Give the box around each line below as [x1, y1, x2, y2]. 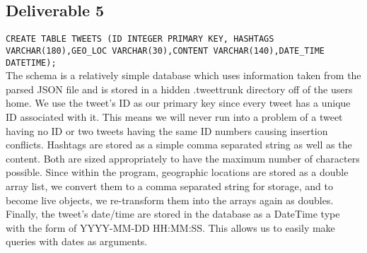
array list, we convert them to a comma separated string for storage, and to [6, 178, 333, 193]
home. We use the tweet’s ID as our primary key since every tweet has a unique [6, 95, 351, 110]
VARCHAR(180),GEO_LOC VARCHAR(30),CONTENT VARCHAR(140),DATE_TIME [6, 45, 325, 56]
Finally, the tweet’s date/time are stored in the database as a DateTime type [6, 206, 340, 221]
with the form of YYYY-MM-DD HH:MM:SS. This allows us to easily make [6, 220, 335, 235]
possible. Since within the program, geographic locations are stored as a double [6, 165, 349, 180]
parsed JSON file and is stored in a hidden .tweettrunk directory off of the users [6, 81, 353, 96]
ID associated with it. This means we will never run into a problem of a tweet [6, 109, 343, 124]
